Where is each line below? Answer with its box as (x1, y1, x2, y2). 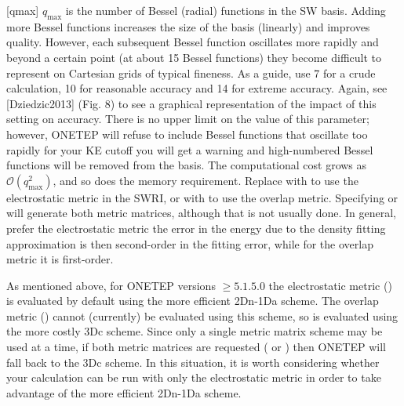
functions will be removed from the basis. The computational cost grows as (6, 157, 367, 173)
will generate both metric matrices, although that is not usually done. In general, (6, 205, 397, 221)
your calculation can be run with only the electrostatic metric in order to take (6, 369, 381, 386)
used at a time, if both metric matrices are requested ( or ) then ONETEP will (6, 339, 386, 355)
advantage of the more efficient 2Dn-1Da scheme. (6, 384, 242, 401)
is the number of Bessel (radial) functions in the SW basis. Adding (65, 2, 386, 18)
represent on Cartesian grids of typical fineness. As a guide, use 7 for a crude (6, 64, 376, 81)
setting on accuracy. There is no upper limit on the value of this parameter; (6, 111, 369, 127)
